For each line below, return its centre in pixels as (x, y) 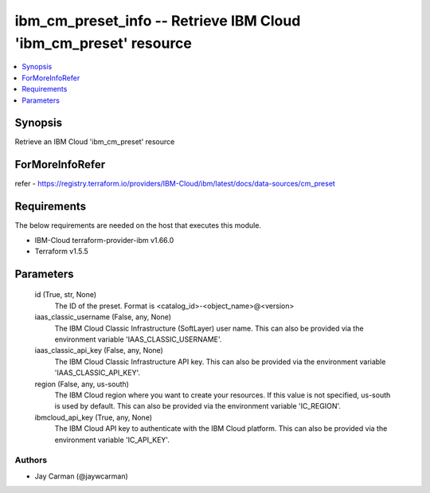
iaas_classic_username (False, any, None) (103, 317)
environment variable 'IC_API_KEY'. (112, 440)
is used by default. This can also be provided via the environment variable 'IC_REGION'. (198, 406)
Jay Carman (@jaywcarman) (82, 476)
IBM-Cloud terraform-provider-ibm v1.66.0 (104, 240)
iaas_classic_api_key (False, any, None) (99, 350)
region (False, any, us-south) (82, 384)
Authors (31, 460)
